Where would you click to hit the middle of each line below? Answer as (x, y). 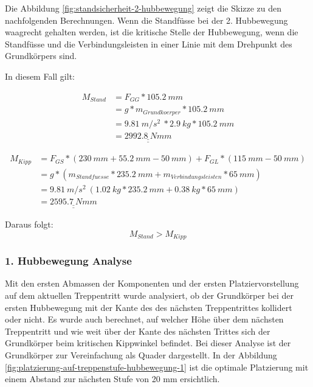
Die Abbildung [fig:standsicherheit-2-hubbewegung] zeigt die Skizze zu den (143, 8)
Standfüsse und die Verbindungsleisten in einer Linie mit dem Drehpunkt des (149, 44)
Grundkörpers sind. (41, 56)
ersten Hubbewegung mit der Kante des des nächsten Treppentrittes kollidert (149, 307)
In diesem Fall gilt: (40, 76)
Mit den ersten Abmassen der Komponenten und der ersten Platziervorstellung (152, 283)
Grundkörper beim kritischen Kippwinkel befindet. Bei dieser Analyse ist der (148, 343)
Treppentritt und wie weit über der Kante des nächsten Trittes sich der (138, 331)
